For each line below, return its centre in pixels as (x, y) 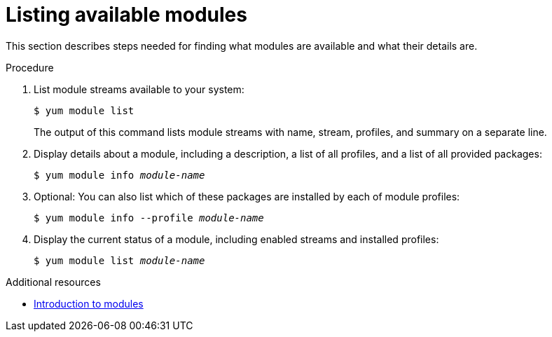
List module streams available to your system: (139, 89)
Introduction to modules (89, 303)
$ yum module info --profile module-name (149, 218)
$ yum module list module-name (119, 260)
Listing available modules (126, 15)
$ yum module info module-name (119, 175)
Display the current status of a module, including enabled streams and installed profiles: (236, 239)
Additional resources (53, 282)
